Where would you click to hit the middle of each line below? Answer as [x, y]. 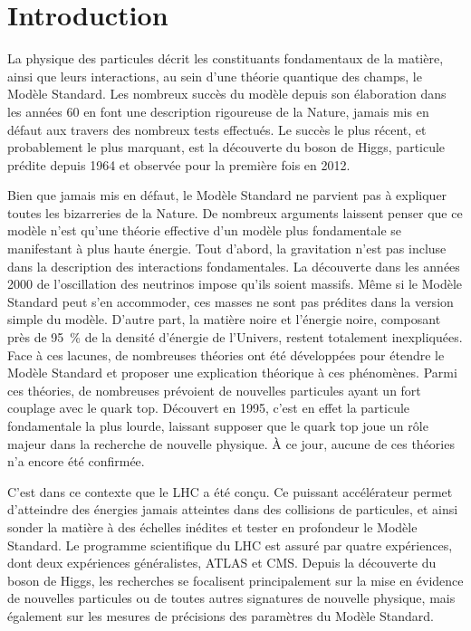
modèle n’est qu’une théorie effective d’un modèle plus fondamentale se [205, 230]
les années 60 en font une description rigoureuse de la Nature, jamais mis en [218, 111]
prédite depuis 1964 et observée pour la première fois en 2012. [179, 164]
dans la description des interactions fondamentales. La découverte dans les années [234, 266]
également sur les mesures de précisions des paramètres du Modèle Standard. [221, 615]
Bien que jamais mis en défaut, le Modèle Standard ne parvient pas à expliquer [227, 195]
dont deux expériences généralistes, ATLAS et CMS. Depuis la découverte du [222, 563]
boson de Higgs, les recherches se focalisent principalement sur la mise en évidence [235, 580]
